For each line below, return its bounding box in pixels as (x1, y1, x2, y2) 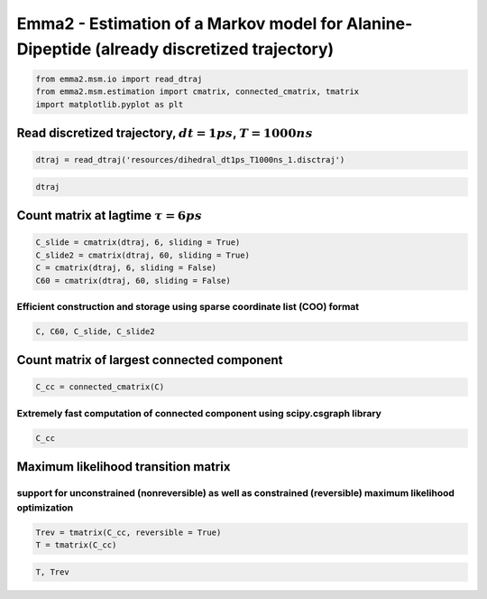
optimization (16, 501, 74, 514)
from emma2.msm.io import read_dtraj (35, 73, 203, 84)
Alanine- (345, 14, 413, 33)
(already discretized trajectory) (95, 39, 335, 59)
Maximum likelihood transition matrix (16, 459, 231, 474)
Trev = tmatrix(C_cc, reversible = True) (35, 527, 222, 538)
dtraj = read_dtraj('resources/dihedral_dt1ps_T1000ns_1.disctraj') (35, 154, 345, 165)
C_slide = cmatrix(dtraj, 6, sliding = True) (35, 238, 241, 248)
